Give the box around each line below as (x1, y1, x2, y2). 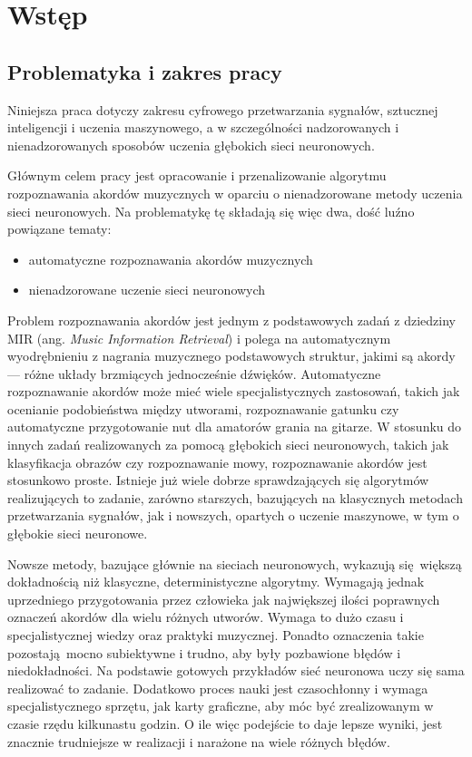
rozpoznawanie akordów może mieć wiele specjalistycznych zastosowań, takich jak (7, 382, 460, 401)
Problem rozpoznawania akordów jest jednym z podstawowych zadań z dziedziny (7, 310, 456, 329)
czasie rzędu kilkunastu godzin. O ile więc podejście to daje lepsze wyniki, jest (7, 713, 443, 733)
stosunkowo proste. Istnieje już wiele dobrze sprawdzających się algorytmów (7, 471, 429, 490)
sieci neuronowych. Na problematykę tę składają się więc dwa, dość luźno (7, 201, 415, 220)
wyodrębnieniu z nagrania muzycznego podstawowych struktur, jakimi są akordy (7, 346, 456, 365)
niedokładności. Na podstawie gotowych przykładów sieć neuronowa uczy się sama (7, 661, 465, 680)
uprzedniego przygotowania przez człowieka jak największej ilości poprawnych (7, 589, 440, 608)
